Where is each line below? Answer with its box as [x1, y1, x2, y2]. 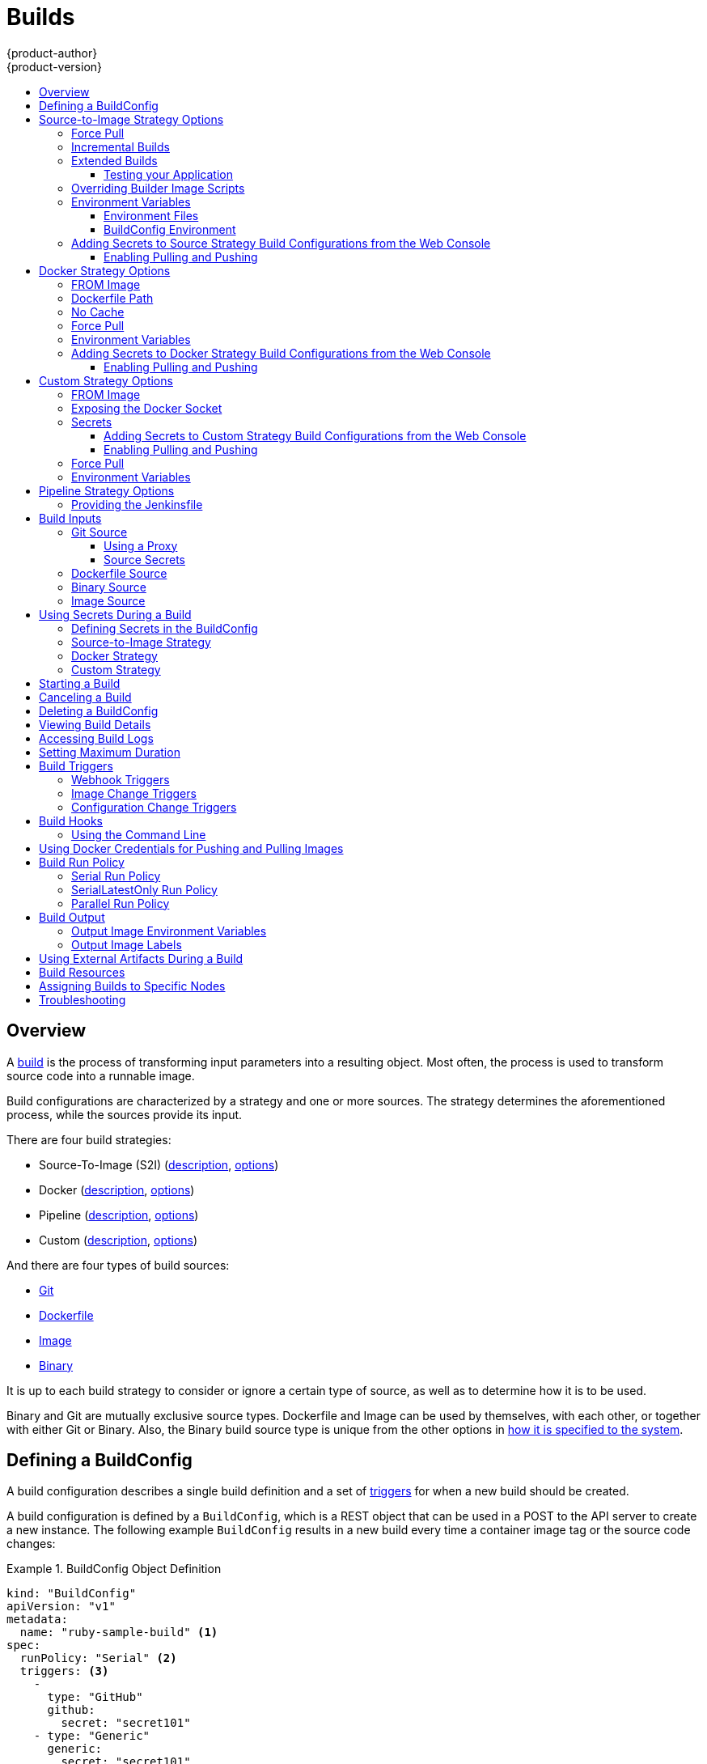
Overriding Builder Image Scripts [71, 180, 245, 195]
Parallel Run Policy [71, 896, 170, 910]
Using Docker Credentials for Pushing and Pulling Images [39, 841, 344, 855]
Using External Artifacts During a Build [39, 951, 243, 965]
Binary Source [71, 579, 146, 594]
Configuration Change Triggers [71, 799, 237, 814]
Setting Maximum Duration [39, 744, 180, 759]
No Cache [71, 304, 125, 319]
